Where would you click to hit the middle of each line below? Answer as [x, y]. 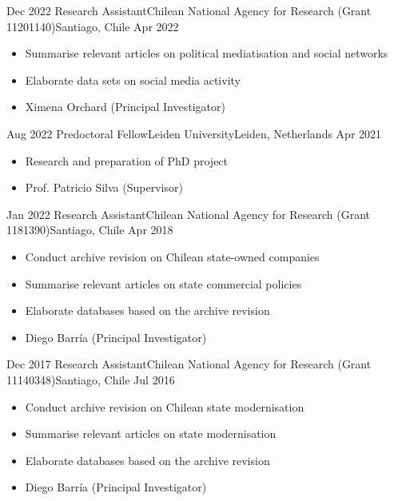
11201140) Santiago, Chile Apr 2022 [93, 26]
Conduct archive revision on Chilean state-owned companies [172, 256]
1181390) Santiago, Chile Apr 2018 [90, 230]
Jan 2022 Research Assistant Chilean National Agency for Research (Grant [189, 214]
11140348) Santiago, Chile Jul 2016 [91, 379]
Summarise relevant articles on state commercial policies [163, 283]
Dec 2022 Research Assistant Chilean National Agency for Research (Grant [189, 10]
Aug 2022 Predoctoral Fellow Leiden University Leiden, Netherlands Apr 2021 [194, 133]
